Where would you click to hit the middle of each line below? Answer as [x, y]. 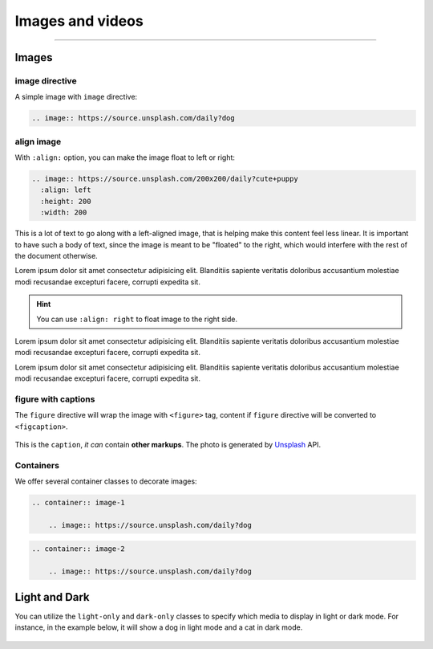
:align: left [66, 190]
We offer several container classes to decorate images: [106, 481]
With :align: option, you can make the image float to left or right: [125, 157]
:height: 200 [66, 201]
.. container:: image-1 [79, 503]
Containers [37, 465]
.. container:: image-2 [79, 549]
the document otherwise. [56, 255]
